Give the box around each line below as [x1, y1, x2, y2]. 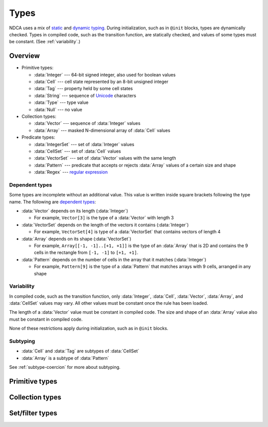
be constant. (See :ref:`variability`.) [9, 39, 80, 45]
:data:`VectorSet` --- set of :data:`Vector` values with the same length [34, 155, 176, 161]
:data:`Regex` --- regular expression [34, 169, 108, 175]
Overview [9, 52, 40, 60]
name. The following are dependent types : [9, 199, 96, 205]
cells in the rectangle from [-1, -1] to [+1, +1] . [34, 250, 138, 256]
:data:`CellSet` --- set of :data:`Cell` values [34, 148, 121, 154]
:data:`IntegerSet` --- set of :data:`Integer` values [34, 141, 134, 147]
